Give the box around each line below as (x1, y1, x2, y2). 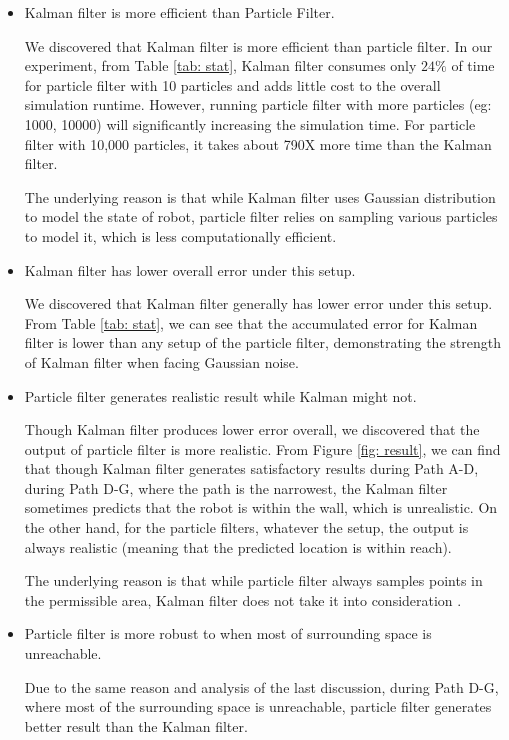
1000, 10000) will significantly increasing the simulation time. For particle (24, 113, 476, 134)
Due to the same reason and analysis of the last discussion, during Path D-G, (24, 676, 499, 697)
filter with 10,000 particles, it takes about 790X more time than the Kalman (24, 133, 492, 154)
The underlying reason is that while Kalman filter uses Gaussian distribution (24, 186, 496, 207)
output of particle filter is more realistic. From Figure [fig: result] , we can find (24, 438, 501, 459)
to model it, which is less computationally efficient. (24, 225, 337, 246)
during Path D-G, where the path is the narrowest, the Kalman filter (24, 477, 448, 498)
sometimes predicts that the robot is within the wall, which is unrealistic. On (24, 497, 498, 518)
